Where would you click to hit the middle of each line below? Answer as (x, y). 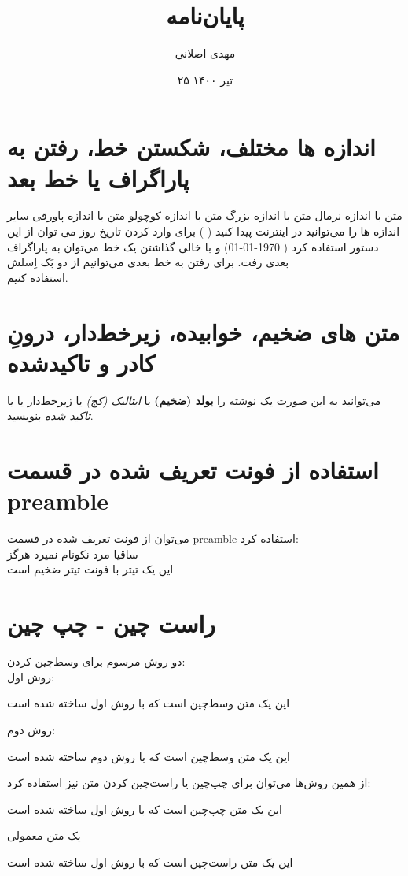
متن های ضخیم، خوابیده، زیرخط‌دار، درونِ (204, 331)
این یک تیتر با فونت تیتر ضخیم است (90, 569)
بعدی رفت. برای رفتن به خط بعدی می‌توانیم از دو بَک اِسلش (148, 262)
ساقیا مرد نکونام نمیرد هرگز (73, 553)
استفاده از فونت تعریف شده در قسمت (193, 470)
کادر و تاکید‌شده (81, 362)
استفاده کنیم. (38, 277)
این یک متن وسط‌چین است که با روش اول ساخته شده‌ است (149, 703)
